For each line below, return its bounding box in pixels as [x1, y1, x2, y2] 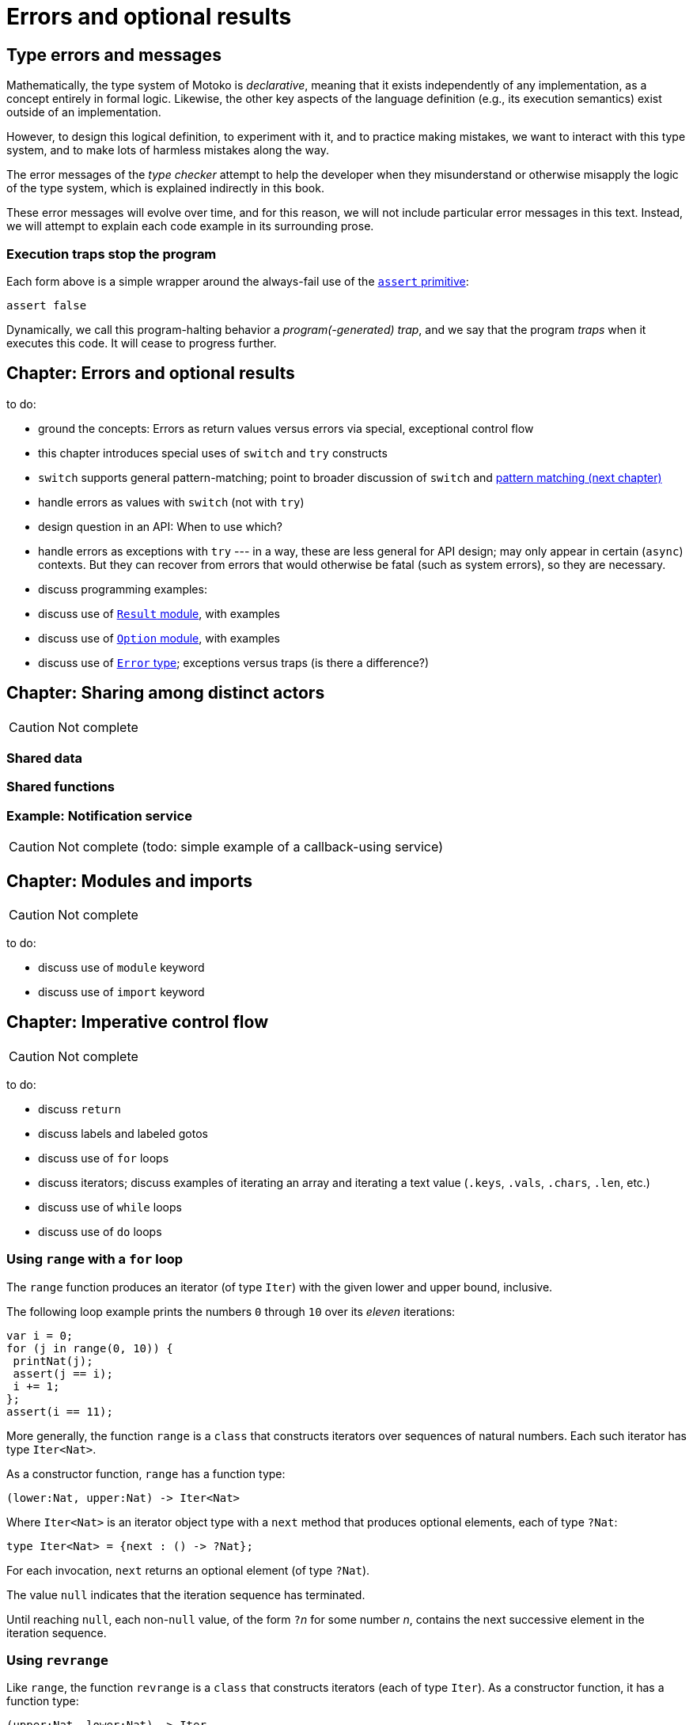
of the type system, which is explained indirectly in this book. [6, 181, 324, 195]
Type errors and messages [6, 44, 222, 65]
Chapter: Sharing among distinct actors [6, 683, 325, 703]
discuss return [38, 1101, 121, 1116]
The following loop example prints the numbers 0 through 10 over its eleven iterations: [6, 1304, 456, 1318]
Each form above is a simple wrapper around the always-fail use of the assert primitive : [6, 274, 469, 288]
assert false [6, 298, 87, 312]
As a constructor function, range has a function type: [6, 1466, 286, 1480]
